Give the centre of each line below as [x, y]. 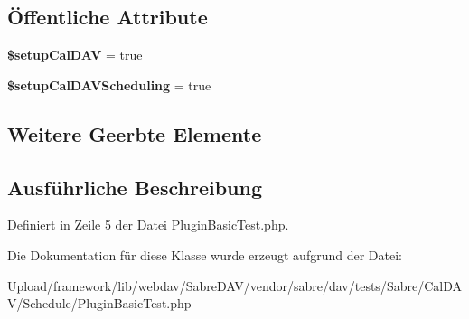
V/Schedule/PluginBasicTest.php [99, 303]
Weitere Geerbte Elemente [135, 133]
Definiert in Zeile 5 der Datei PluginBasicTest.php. [148, 225]
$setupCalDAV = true [75, 55]
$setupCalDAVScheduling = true [109, 84]
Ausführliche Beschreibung [135, 187]
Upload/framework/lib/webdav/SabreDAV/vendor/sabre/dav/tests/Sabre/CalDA [234, 285]
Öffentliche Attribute [108, 17]
